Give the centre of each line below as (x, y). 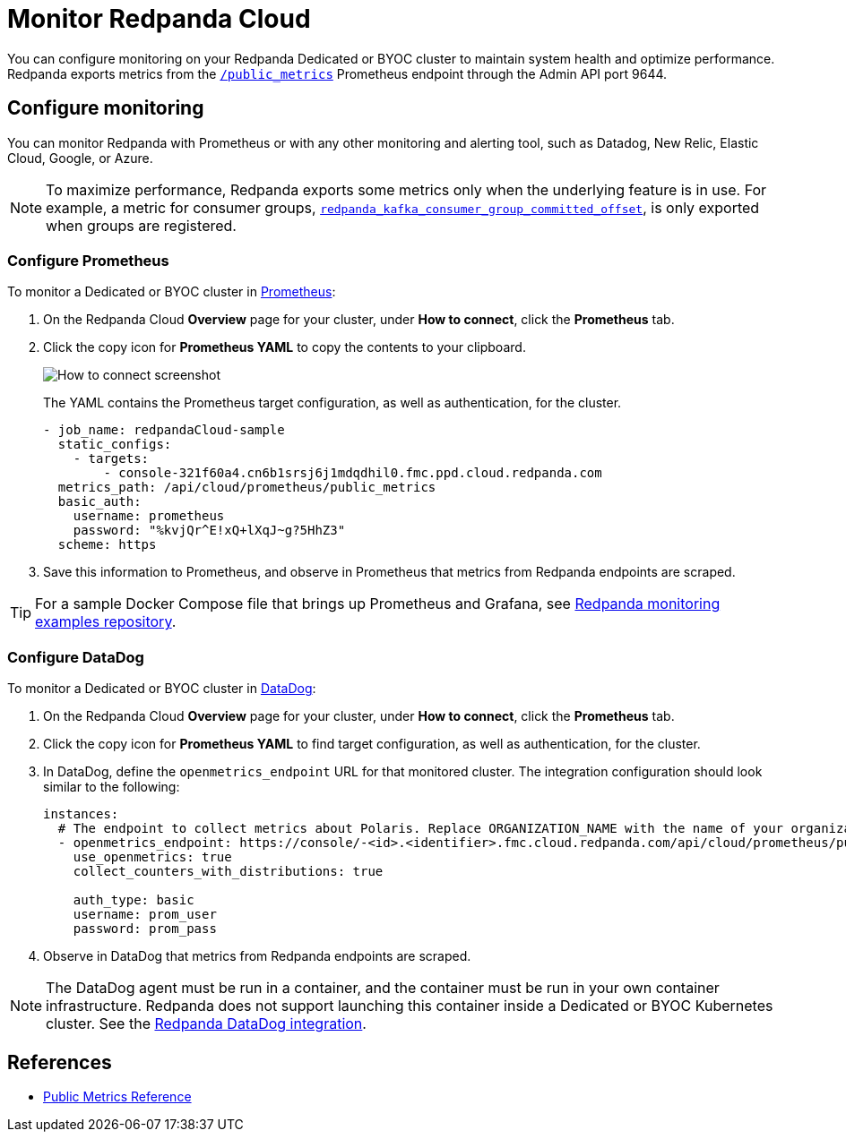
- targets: (111, 459)
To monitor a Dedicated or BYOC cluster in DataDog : (162, 689)
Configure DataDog (76, 657)
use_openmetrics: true (152, 857)
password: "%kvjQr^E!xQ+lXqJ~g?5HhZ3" (209, 531)
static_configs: (115, 445)
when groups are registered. (141, 225)
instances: (81, 814)
